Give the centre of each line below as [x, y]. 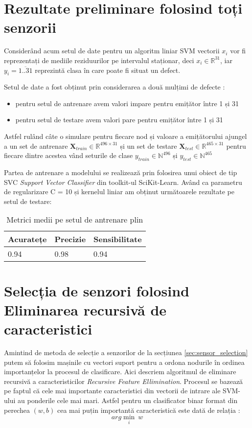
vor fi [238, 51]
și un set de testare [149, 146]
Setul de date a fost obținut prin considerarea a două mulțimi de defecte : [115, 87]
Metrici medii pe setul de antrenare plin [75, 220]
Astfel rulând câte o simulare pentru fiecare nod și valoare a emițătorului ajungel [126, 136]
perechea [17, 410]
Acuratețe [27, 239]
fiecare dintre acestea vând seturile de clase [69, 155]
